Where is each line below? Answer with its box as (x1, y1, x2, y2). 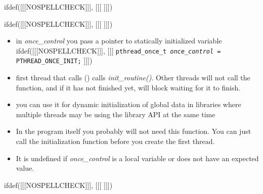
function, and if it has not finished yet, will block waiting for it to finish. (16, 82, 241, 92)
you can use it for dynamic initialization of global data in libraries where (16, 99, 241, 110)
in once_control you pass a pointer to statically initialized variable (16, 35, 222, 46)
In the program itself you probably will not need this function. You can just (16, 126, 251, 136)
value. (16, 163, 34, 173)
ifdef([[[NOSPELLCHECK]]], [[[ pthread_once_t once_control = (16, 45, 221, 56)
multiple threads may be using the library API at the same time (16, 109, 215, 119)
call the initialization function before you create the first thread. (16, 136, 215, 147)
